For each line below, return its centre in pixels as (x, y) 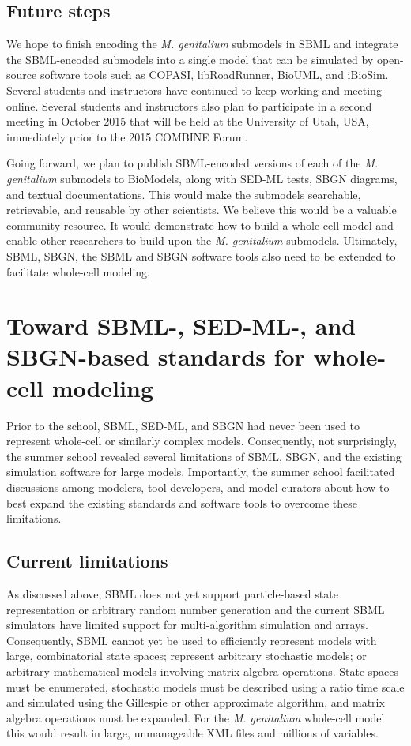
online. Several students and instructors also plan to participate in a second (189, 105)
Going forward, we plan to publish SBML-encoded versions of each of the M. (192, 163)
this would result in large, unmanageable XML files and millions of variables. (192, 733)
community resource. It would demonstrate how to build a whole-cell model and (200, 225)
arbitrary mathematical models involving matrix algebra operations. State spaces (203, 671)
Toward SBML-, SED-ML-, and (181, 326)
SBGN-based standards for (156, 356)
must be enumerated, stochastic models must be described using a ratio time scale (205, 686)
